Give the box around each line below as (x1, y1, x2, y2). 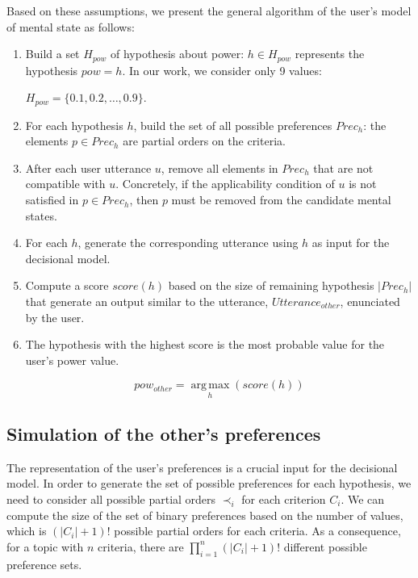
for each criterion (241, 491, 326, 508)
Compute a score (25, 277, 109, 294)
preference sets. (6, 555, 82, 572)
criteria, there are (98, 538, 184, 555)
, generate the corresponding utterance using (77, 234, 299, 251)
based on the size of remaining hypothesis (168, 277, 374, 294)
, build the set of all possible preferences (133, 116, 332, 133)
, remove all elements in (161, 159, 278, 176)
